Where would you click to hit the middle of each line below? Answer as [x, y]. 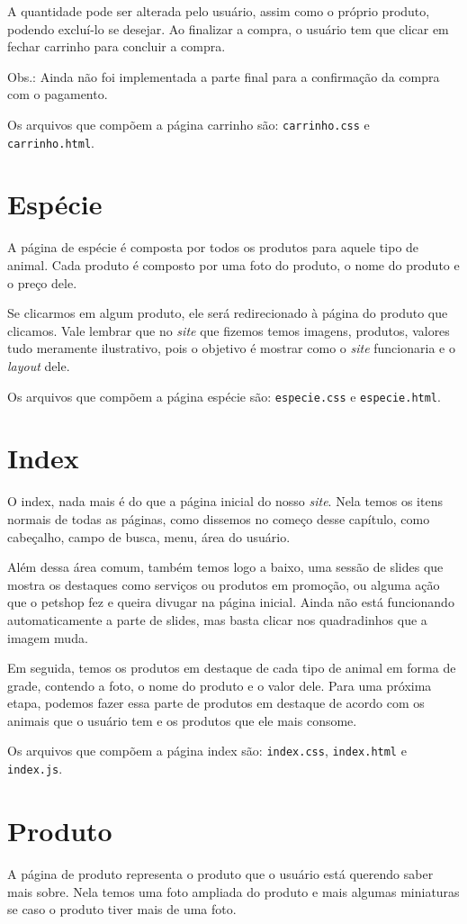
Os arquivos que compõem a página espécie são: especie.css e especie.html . [224, 396]
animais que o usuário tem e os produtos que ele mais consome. [182, 720]
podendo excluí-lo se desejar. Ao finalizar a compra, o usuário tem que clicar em [228, 28]
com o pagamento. [58, 94]
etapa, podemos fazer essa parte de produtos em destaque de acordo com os [216, 703]
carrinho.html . [51, 142]
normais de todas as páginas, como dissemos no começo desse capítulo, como [219, 518]
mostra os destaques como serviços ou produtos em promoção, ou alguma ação [224, 584]
